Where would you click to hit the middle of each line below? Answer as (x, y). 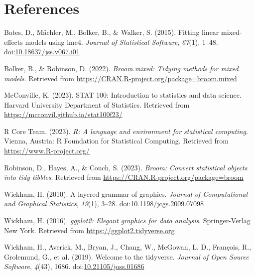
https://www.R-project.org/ (47, 151)
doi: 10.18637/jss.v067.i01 (42, 52)
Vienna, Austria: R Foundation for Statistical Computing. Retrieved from (116, 141)
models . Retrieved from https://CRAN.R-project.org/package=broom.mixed (121, 78)
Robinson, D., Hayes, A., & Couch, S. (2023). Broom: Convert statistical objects (126, 167)
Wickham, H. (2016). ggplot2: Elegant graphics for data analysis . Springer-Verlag (127, 220)
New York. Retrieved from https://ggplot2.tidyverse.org (89, 230)
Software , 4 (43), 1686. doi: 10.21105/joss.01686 (74, 266)
